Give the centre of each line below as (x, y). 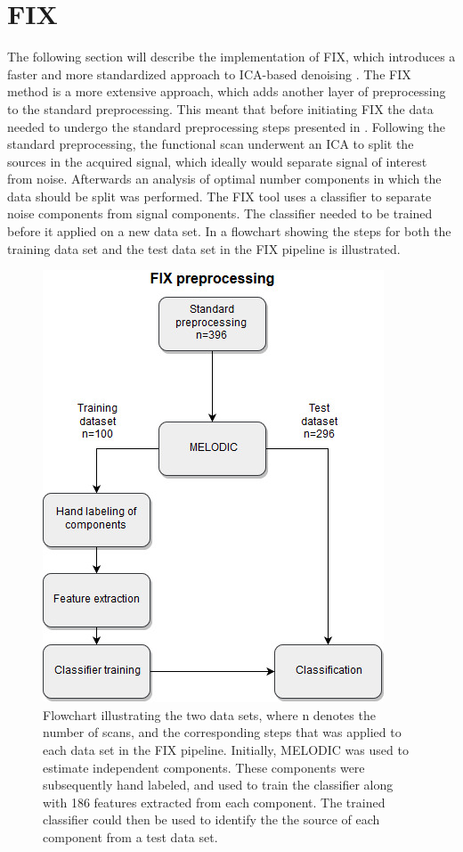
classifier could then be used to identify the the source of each (211, 819)
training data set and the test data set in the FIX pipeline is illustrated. (204, 248)
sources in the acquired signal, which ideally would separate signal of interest (217, 161)
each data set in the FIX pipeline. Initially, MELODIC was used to (226, 750)
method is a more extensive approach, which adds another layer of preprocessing (227, 91)
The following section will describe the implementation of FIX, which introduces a (231, 57)
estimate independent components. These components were (204, 767)
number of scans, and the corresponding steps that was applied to (222, 732)
